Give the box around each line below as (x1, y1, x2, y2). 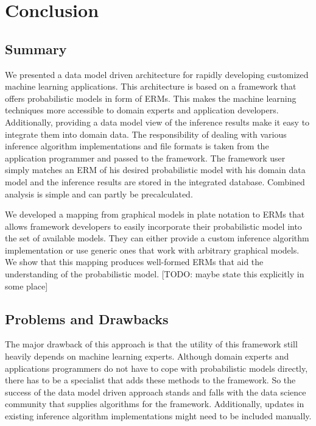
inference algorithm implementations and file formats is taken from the (5, 140, 269, 152)
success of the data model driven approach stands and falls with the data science (5, 385, 306, 398)
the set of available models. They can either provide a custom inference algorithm (5, 232, 309, 244)
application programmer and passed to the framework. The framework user (5, 151, 286, 164)
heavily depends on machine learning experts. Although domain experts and (5, 350, 289, 363)
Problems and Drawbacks (5, 309, 169, 328)
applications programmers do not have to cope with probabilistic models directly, (5, 361, 308, 374)
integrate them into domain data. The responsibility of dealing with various (5, 127, 287, 140)
